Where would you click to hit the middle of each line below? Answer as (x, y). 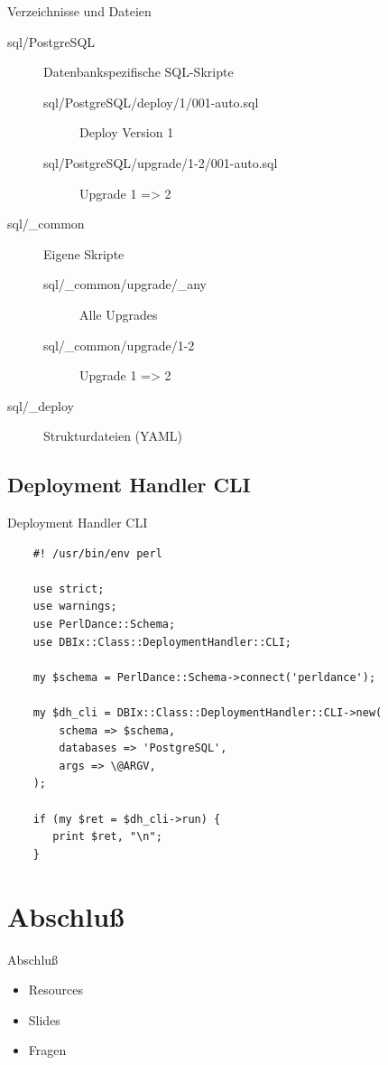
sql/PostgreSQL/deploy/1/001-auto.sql (151, 102)
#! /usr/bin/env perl (97, 553)
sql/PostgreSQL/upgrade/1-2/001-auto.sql (161, 162)
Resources (56, 990)
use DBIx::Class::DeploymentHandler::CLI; (162, 642)
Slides (44, 1019)
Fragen (47, 1050)
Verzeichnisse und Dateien (79, 11)
